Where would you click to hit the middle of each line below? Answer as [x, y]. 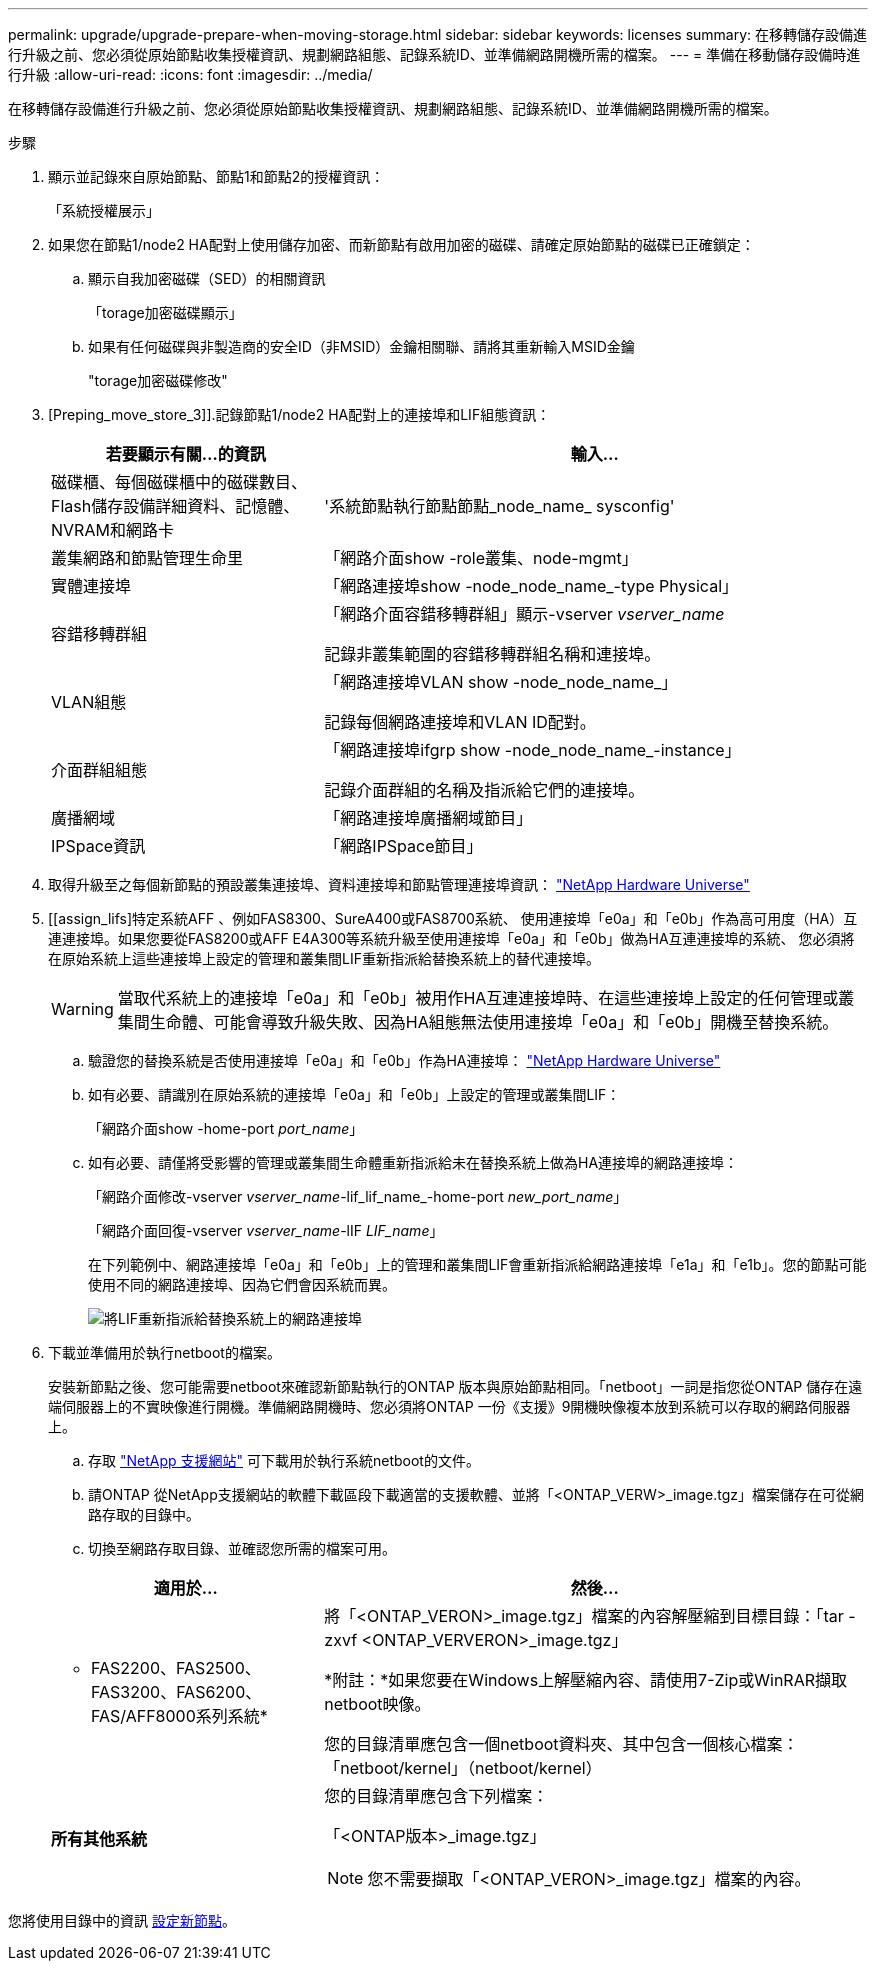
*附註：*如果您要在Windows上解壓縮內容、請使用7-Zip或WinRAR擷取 [585, 1680]
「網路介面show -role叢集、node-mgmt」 [481, 558]
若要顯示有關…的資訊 [185, 454]
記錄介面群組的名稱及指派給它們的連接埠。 [484, 790]
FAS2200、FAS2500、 [176, 1668]
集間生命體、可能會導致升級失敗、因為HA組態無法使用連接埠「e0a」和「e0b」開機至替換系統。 [478, 1022]
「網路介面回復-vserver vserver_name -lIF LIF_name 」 [266, 1230]
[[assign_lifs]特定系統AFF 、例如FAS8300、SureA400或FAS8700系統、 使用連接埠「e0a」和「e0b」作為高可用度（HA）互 [453, 918]
